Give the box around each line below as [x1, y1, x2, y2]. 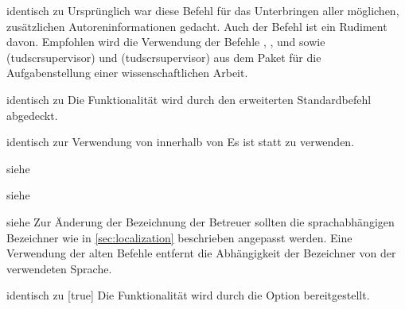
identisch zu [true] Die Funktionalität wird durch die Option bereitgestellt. [6, 287, 370, 303]
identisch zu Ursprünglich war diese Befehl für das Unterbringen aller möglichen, [6, 2, 399, 18]
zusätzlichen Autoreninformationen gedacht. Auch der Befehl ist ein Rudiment [6, 17, 387, 34]
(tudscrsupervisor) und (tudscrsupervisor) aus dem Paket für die [6, 48, 321, 65]
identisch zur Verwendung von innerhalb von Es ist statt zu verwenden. [6, 133, 355, 150]
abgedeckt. [6, 106, 58, 123]
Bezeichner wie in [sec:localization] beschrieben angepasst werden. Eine [6, 229, 352, 245]
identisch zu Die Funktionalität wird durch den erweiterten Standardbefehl [6, 91, 372, 107]
